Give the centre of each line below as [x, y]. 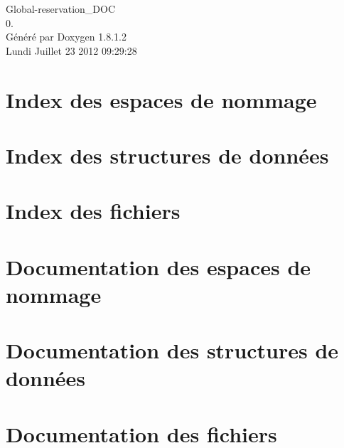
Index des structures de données [167, 155]
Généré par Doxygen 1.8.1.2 [66, 37]
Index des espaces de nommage [161, 99]
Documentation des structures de [172, 350]
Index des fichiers [93, 211]
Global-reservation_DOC [61, 9]
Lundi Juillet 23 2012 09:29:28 [71, 50]
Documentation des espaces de [158, 266]
